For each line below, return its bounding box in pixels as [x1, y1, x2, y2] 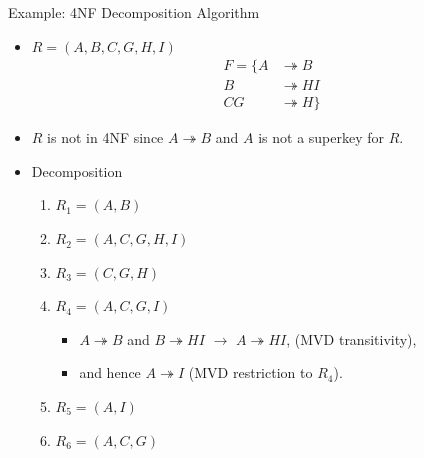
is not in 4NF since [47, 127, 164, 148]
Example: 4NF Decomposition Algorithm [8, 2, 260, 22]
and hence [79, 362, 141, 383]
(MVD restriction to [188, 362, 313, 383]
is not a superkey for [258, 127, 385, 148]
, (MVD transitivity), [286, 328, 417, 349]
